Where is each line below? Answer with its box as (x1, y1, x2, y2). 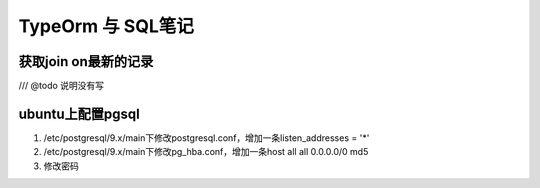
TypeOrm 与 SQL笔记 (18, 15, 195, 37)
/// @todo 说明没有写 (18, 80, 105, 92)
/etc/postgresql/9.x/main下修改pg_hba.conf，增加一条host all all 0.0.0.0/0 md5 (43, 146, 369, 158)
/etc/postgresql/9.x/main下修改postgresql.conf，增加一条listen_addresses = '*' (43, 131, 370, 144)
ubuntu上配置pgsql (18, 105, 140, 122)
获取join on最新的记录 (18, 53, 154, 70)
